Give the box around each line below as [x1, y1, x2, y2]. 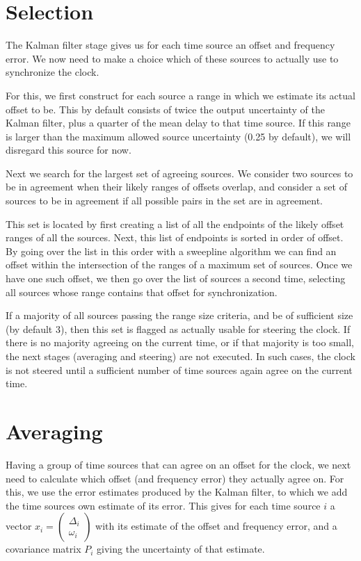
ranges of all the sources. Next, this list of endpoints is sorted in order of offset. [6, 230, 344, 245]
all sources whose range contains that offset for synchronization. [6, 284, 278, 299]
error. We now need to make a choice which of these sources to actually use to [6, 51, 339, 65]
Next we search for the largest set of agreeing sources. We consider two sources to [6, 165, 353, 180]
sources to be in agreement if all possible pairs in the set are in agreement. [6, 193, 323, 208]
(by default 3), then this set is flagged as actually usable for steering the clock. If [6, 321, 351, 336]
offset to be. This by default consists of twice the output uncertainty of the [6, 101, 325, 116]
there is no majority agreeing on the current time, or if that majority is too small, [6, 335, 355, 350]
